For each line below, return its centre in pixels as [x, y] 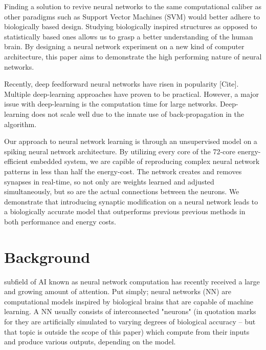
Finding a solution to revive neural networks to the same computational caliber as [133, 6]
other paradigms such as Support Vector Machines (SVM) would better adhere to [132, 16]
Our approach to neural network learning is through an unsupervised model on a [131, 141]
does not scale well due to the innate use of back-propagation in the [138, 114]
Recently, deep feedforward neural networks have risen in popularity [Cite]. [121, 84]
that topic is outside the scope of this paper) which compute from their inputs [127, 331]
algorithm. [20, 124]
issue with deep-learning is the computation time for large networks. [111, 104]
